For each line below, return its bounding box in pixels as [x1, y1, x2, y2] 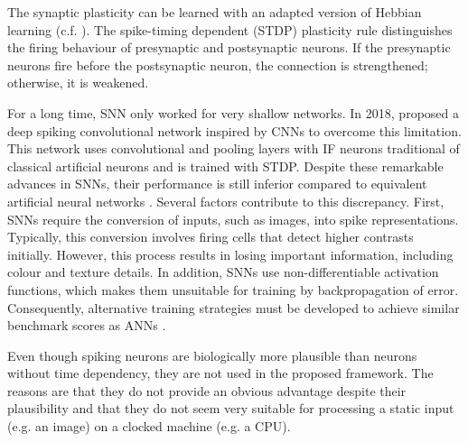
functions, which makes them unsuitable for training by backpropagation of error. [7, 280, 459, 299]
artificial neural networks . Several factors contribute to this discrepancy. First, [7, 191, 445, 210]
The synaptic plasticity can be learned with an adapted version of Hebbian [7, 3, 422, 21]
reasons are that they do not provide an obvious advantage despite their [7, 381, 407, 400]
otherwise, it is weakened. [7, 73, 149, 92]
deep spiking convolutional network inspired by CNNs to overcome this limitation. [7, 121, 462, 140]
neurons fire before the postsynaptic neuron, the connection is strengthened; [7, 55, 428, 74]
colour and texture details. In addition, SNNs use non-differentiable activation [7, 262, 439, 281]
